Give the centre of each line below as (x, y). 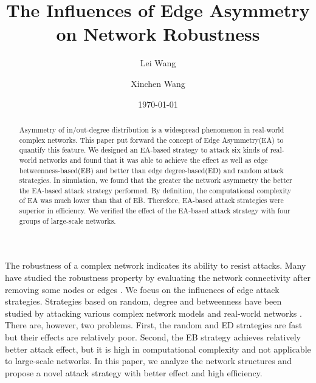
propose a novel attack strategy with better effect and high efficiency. (134, 372)
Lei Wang (158, 63)
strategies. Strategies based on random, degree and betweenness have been (143, 301)
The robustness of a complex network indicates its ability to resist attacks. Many (156, 265)
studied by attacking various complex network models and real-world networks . (153, 313)
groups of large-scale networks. (67, 220)
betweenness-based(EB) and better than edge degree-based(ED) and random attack (151, 170)
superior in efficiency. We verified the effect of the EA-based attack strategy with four (155, 211)
